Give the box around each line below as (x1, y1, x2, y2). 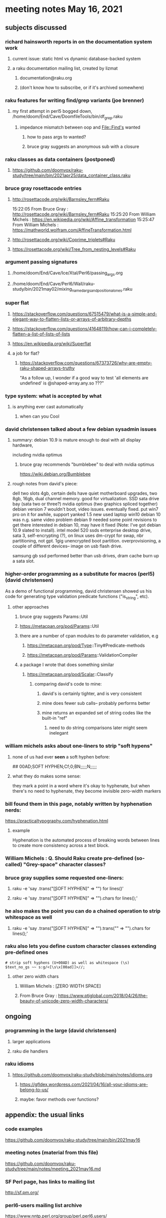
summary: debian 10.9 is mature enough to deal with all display (12, 437, 141, 443)
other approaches (12, 604, 49, 610)
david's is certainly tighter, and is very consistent (42, 690, 142, 696)
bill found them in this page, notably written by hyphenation (5, 800, 152, 807)
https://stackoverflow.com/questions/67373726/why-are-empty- (19, 360, 153, 366)
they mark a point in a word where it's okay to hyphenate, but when (12, 782, 150, 788)
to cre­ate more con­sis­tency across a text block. (12, 842, 110, 848)
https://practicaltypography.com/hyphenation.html (5, 818, 109, 824)
